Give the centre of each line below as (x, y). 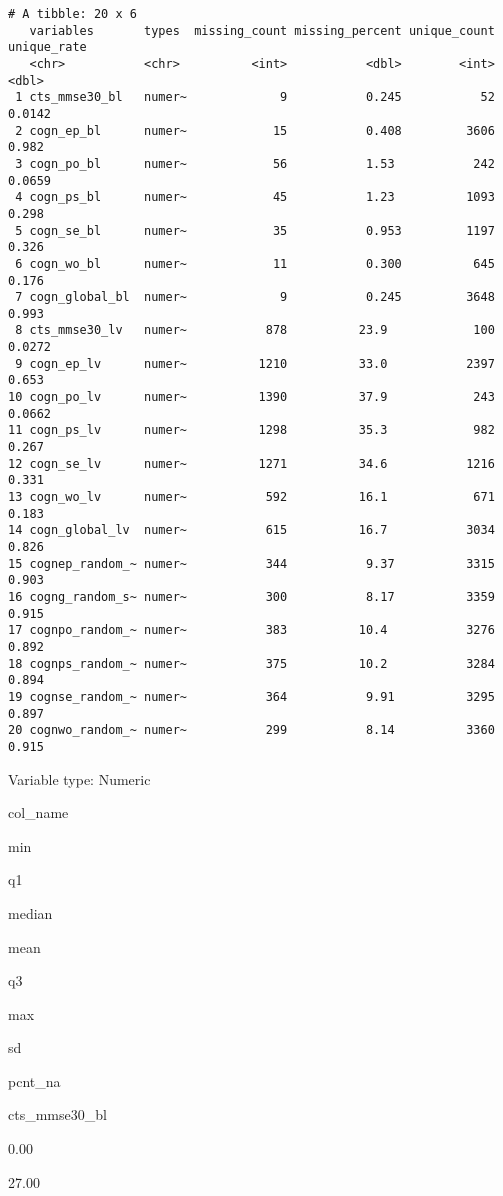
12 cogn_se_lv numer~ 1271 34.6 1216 (251, 463)
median (30, 912)
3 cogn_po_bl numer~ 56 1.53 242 (255, 163)
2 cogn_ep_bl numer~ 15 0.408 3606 (255, 130)
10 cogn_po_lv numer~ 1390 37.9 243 (251, 397)
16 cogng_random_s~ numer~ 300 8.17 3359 (251, 596)
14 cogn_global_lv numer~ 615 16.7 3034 (251, 530)
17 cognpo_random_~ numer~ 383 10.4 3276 (251, 630)
